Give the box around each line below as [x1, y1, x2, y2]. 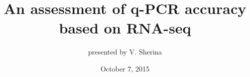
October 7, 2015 [100, 63, 150, 73]
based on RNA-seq [59, 17, 191, 38]
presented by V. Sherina [88, 46, 162, 57]
